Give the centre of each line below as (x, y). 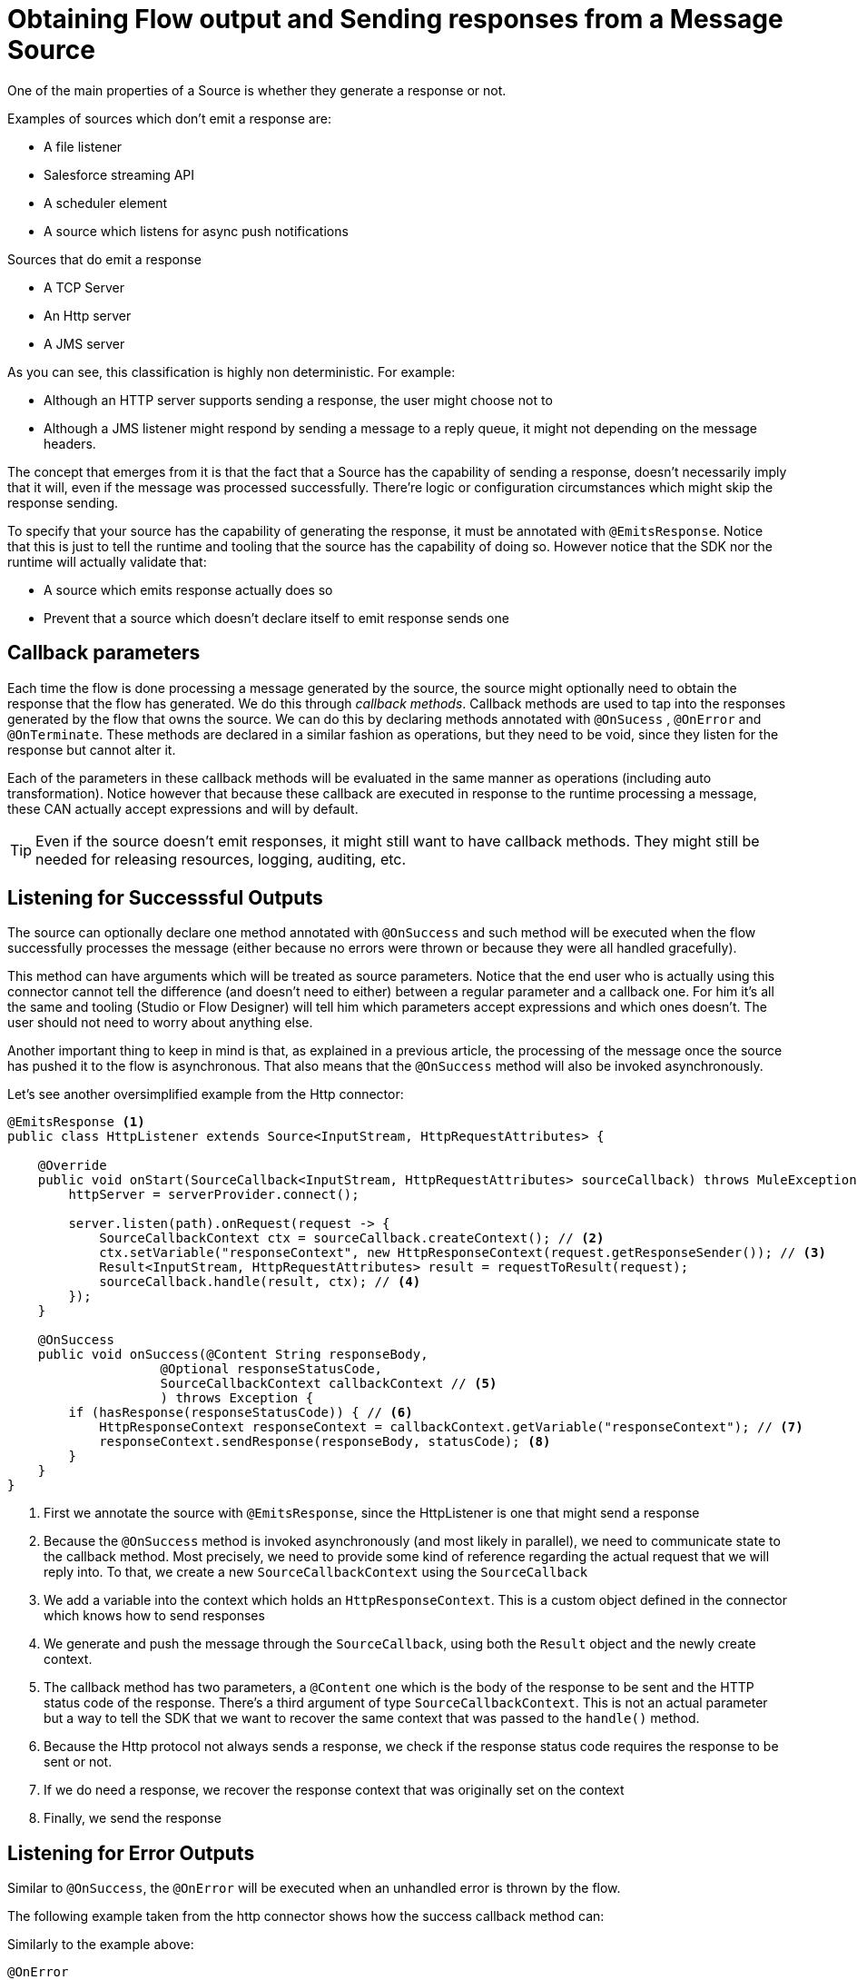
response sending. (63, 502)
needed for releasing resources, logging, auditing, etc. (221, 859)
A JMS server (84, 343)
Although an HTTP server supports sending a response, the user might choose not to (298, 400)
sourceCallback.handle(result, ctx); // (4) (260, 1282)
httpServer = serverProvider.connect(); (214, 1195)
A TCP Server (84, 287)
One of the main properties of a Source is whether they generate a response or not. (257, 90)
